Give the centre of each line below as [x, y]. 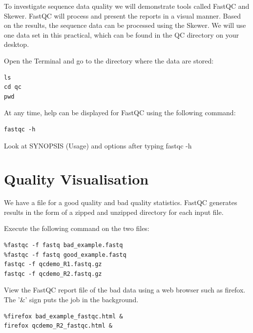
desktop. [17, 44]
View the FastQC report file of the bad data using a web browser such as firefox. [125, 290]
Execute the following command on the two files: [77, 228]
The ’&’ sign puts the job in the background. [71, 299]
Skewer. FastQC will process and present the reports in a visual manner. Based [122, 15]
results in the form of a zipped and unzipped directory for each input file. [114, 212]
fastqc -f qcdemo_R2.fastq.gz [53, 274]
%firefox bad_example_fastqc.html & [63, 316]
